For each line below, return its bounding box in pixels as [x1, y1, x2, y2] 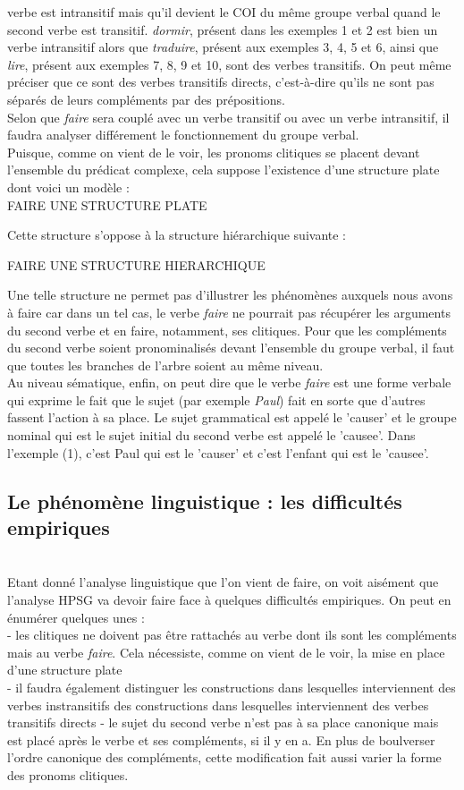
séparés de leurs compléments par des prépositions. [7, 89, 285, 108]
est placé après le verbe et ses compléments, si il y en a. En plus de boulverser [7, 730, 435, 749]
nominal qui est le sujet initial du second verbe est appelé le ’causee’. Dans [7, 426, 416, 445]
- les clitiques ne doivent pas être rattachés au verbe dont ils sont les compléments [7, 625, 457, 644]
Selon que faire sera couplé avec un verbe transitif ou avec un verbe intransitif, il [7, 107, 450, 126]
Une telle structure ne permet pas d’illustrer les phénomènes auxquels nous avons [7, 285, 453, 304]
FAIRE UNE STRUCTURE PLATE [7, 195, 207, 214]
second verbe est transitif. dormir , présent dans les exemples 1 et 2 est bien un [7, 20, 438, 38]
